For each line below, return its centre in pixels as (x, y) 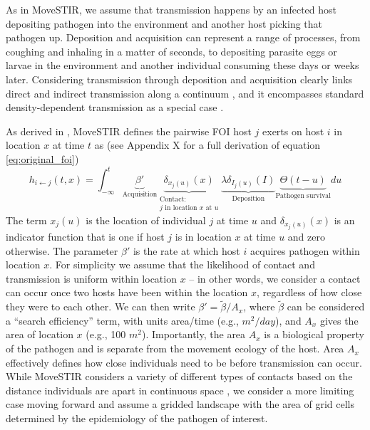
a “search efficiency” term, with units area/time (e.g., (122, 320)
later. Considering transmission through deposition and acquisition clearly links (179, 79)
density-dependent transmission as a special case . (115, 107)
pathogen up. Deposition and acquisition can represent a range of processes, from (183, 37)
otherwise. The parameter (62, 250)
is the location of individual (146, 220)
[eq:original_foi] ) (42, 158)
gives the (339, 320)
